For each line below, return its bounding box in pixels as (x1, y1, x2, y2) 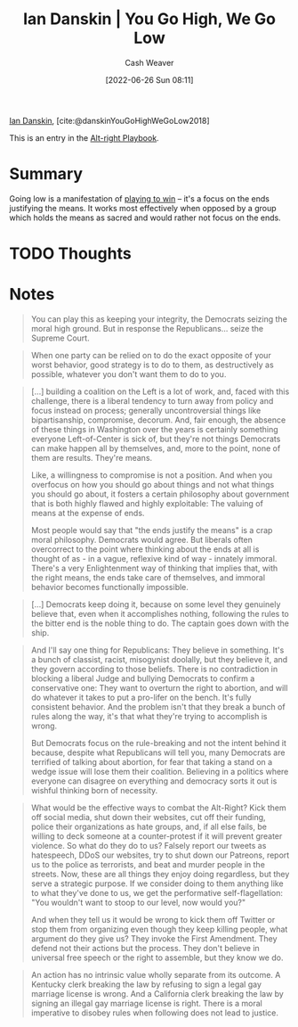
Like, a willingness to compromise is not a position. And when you (30, 470, 273, 481)
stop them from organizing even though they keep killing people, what (30, 924, 288, 934)
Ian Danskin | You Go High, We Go (22, 9, 277, 29)
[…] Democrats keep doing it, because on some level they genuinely (30, 599, 281, 610)
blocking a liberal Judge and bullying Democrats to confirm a (30, 673, 255, 684)
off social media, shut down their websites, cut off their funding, (30, 812, 266, 822)
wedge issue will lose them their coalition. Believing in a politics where (30, 767, 289, 776)
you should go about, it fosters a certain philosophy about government (30, 489, 290, 499)
